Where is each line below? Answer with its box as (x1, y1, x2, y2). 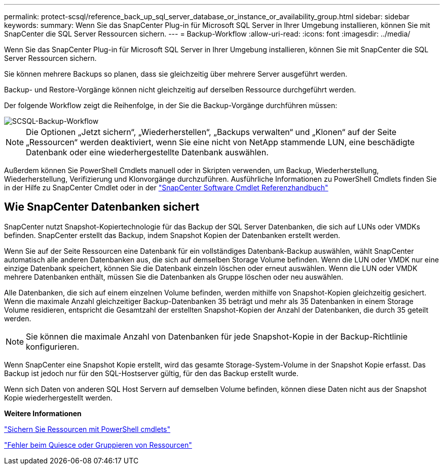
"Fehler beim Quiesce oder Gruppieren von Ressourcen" (4, 440, 192, 449)
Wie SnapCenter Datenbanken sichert (4, 200, 200, 214)
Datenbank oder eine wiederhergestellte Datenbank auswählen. (26, 147, 269, 157)
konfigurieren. (26, 341, 80, 352)
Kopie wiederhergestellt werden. (4, 393, 113, 402)
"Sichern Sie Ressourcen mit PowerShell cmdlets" (4, 424, 171, 433)
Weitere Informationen (4, 409, 82, 418)
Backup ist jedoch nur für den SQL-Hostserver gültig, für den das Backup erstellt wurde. (4, 368, 299, 378)
